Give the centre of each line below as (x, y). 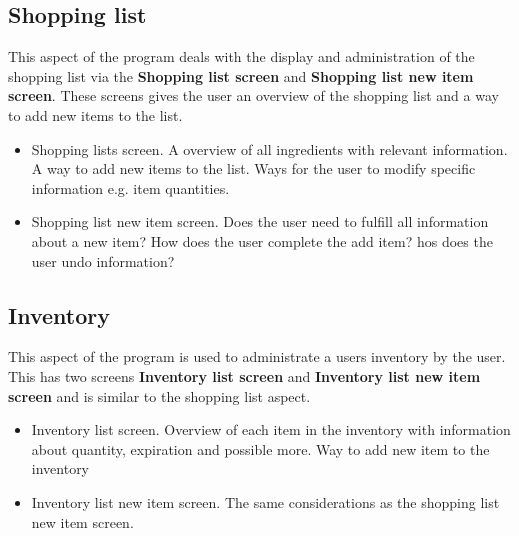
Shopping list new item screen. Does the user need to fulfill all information (260, 221)
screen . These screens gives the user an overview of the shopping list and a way (253, 95)
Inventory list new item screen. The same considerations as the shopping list (265, 501)
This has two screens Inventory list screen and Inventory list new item (244, 375)
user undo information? (103, 260)
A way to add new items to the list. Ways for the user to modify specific (253, 168)
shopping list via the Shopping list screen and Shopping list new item (241, 75)
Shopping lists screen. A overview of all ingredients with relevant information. (269, 148)
